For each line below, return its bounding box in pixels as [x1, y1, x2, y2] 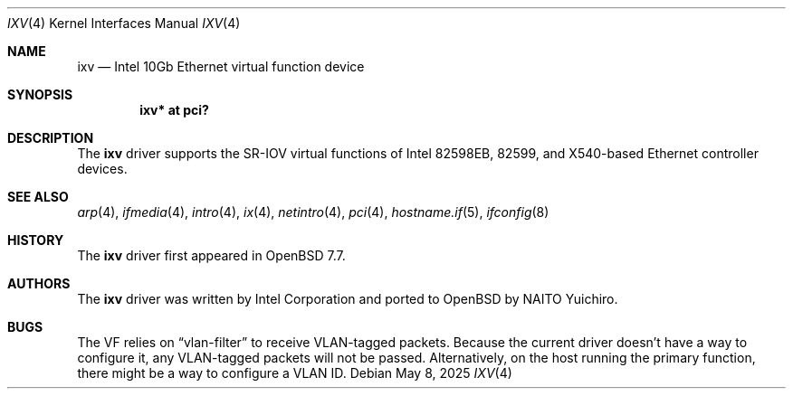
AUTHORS [7, 276, 71, 291]
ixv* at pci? [139, 102, 209, 118]
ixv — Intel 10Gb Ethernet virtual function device [77, 59, 365, 74]
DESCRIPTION [7, 130, 94, 146]
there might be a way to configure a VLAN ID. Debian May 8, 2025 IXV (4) [77, 365, 512, 381]
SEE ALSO [7, 189, 69, 204]
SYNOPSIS [7, 87, 73, 102]
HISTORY [7, 232, 64, 248]
